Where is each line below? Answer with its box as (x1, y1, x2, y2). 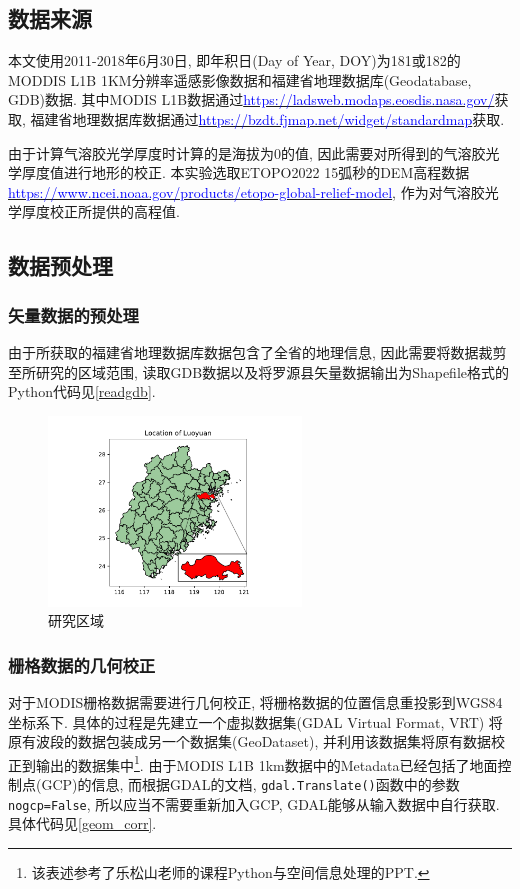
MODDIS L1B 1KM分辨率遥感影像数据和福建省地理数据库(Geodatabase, (8, 69, 472, 90)
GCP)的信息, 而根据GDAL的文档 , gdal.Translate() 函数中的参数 (41, 773, 460, 794)
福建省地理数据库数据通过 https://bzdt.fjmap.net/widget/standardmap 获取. (30, 108, 505, 129)
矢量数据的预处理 (8, 302, 139, 327)
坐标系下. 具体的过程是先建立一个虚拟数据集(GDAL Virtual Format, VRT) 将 (8, 711, 503, 732)
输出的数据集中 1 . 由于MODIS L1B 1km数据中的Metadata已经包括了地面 (35, 751, 498, 775)
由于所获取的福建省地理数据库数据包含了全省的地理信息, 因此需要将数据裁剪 (8, 341, 507, 362)
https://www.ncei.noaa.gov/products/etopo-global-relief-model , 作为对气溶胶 (8, 181, 485, 202)
